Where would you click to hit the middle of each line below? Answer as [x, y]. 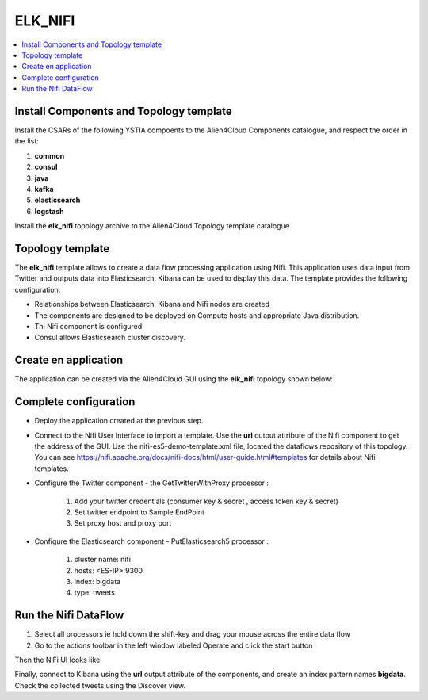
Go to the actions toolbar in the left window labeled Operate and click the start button [174, 645]
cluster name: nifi [102, 560]
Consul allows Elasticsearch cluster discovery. [110, 338]
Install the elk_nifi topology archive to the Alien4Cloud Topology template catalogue [152, 226]
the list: [27, 141]
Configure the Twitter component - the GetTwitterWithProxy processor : [152, 483]
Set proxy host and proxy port [123, 523]
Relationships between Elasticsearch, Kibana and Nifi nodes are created [152, 304]
